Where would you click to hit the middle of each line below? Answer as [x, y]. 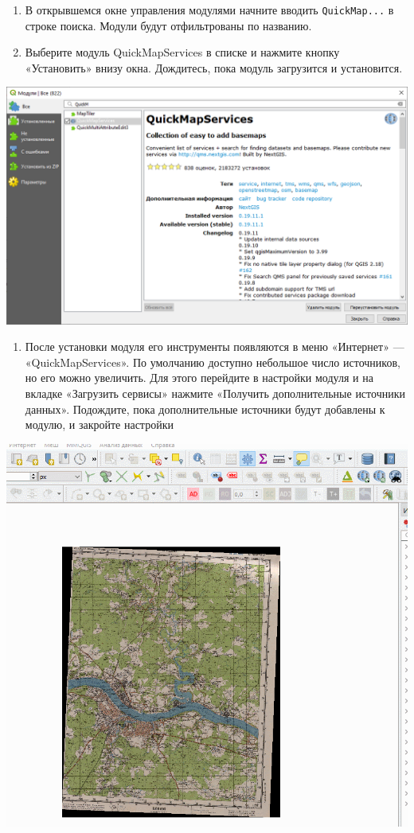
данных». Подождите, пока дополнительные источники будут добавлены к [205, 409]
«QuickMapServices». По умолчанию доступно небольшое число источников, [213, 362]
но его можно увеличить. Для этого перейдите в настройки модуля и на [199, 378]
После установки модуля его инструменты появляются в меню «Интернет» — [215, 346]
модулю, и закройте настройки [99, 424]
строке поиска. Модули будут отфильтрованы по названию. [168, 25]
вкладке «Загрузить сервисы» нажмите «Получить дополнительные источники [215, 393]
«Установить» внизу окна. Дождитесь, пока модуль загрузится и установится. [214, 67]
